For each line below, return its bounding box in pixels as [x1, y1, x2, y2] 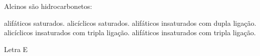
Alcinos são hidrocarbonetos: [4, 1, 92, 11]
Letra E [4, 44, 28, 54]
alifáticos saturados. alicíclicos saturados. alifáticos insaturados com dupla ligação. [4, 17, 256, 28]
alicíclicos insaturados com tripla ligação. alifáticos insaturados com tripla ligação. [4, 27, 256, 38]
